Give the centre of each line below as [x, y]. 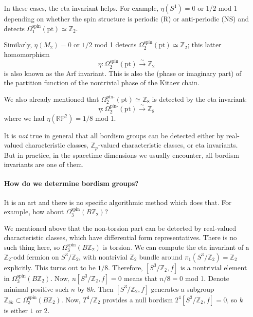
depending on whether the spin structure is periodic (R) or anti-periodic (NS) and [126, 19]
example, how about [34, 212]
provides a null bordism [138, 299]
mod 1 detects [116, 45]
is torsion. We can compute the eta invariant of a [176, 247]
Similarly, [18, 45]
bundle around [161, 256]
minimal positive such [36, 289]
